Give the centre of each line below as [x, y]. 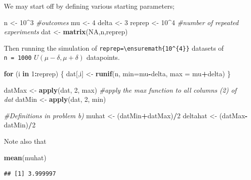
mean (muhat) [25, 157]
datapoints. [103, 57]
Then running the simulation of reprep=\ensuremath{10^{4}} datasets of [114, 48]
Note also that [25, 141]
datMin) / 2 [20, 125]
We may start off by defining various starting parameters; [89, 6]
